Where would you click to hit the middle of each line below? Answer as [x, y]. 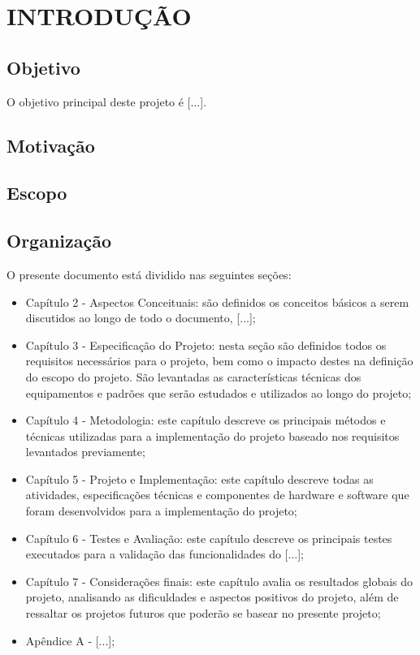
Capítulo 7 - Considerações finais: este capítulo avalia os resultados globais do [219, 581]
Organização [59, 241]
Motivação [51, 145]
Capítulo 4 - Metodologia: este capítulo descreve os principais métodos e [206, 420]
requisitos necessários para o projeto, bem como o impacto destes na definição [219, 361]
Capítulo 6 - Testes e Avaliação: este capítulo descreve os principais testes [209, 538]
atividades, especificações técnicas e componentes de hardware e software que [217, 495]
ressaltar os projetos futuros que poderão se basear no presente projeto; [203, 613]
